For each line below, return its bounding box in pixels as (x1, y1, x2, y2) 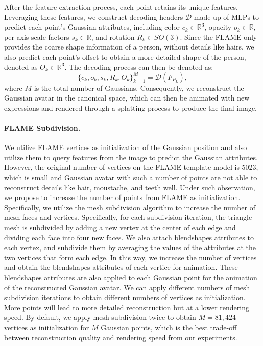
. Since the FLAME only (180, 31, 257, 42)
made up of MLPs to (194, 11, 259, 22)
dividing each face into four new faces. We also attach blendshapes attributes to (4, 232, 254, 242)
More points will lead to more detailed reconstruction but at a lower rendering (4, 302, 249, 312)
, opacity (204, 21, 232, 32)
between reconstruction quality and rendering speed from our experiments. (4, 332, 237, 342)
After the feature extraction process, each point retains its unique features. (4, 2, 238, 12)
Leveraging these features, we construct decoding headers (4, 11, 183, 22)
